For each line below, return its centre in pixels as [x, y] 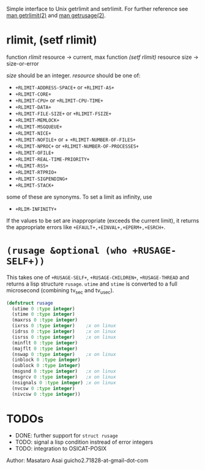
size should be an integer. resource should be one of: [73, 75]
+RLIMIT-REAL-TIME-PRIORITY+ [52, 159]
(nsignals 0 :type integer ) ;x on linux [64, 382]
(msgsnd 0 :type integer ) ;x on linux [64, 371]
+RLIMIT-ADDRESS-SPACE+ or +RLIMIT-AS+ [65, 87]
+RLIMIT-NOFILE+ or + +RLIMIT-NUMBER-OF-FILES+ [75, 139]
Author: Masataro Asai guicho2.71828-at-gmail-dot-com [77, 461]
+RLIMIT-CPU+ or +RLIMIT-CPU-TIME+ [59, 100]
